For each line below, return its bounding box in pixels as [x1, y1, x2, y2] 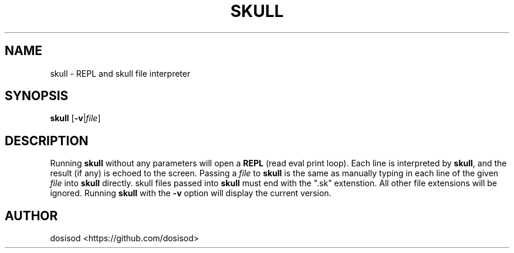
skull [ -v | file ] [50, 113, 101, 124]
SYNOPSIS [5, 88, 69, 104]
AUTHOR [5, 208, 58, 223]
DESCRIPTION [5, 133, 89, 148]
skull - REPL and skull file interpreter [50, 68, 191, 78]
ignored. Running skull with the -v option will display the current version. [50, 188, 332, 199]
